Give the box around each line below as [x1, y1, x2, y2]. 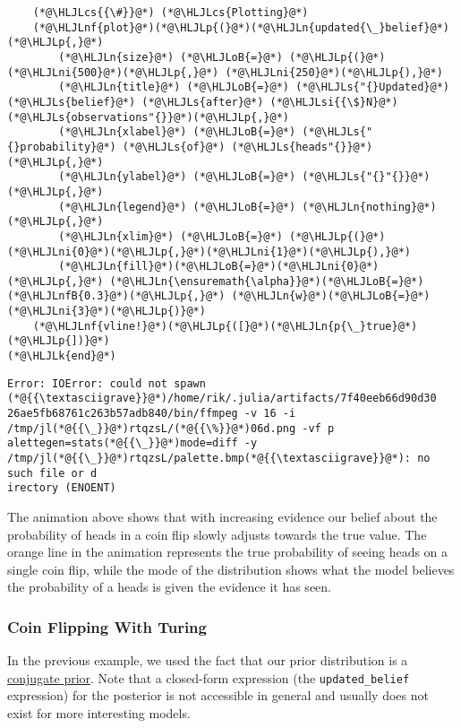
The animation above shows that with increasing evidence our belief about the [7, 507, 438, 525]
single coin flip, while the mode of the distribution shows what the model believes [7, 559, 455, 578]
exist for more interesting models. [7, 704, 191, 723]
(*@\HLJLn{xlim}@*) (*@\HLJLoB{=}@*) [58, 230, 283, 243]
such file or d [7, 466, 98, 480]
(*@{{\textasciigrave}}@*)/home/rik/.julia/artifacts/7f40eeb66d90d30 [7, 392, 437, 405]
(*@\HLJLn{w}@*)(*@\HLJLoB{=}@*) [231, 290, 431, 303]
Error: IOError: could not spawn [7, 377, 206, 390]
